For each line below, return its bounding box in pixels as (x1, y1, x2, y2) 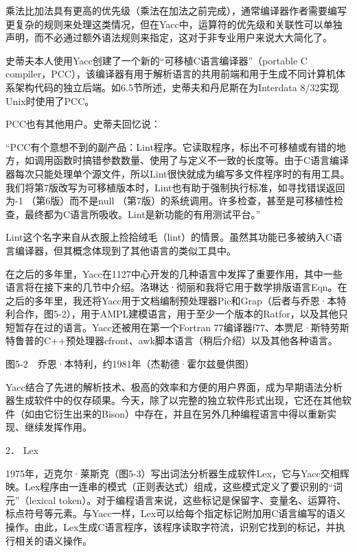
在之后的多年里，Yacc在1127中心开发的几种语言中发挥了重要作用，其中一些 (5, 266, 343, 280)
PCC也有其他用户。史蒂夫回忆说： (5, 117, 161, 131)
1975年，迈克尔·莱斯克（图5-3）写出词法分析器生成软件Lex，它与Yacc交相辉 (5, 466, 349, 480)
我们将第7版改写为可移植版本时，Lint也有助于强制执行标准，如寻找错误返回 (5, 180, 345, 194)
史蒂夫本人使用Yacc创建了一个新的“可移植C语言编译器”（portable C (5, 53, 308, 67)
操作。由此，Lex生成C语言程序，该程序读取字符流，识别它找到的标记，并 (5, 520, 336, 533)
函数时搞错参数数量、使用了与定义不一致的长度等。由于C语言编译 (53, 153, 349, 167)
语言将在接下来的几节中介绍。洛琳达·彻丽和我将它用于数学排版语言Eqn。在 (5, 280, 347, 294)
